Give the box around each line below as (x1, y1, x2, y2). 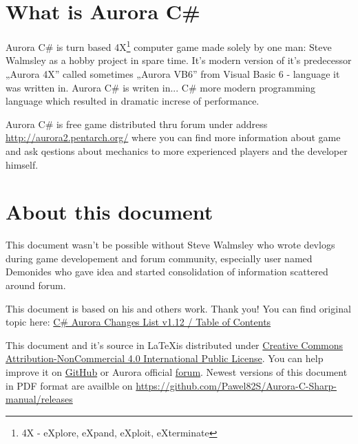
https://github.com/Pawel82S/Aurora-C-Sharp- (136, 378, 337, 392)
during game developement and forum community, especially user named (6, 251, 313, 265)
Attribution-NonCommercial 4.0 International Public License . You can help (6, 351, 324, 366)
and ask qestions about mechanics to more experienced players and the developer (6, 143, 348, 158)
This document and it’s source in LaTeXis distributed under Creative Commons (6, 337, 344, 352)
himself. (6, 157, 39, 171)
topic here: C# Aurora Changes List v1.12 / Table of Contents (6, 315, 271, 329)
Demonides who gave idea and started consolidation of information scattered (6, 264, 328, 279)
